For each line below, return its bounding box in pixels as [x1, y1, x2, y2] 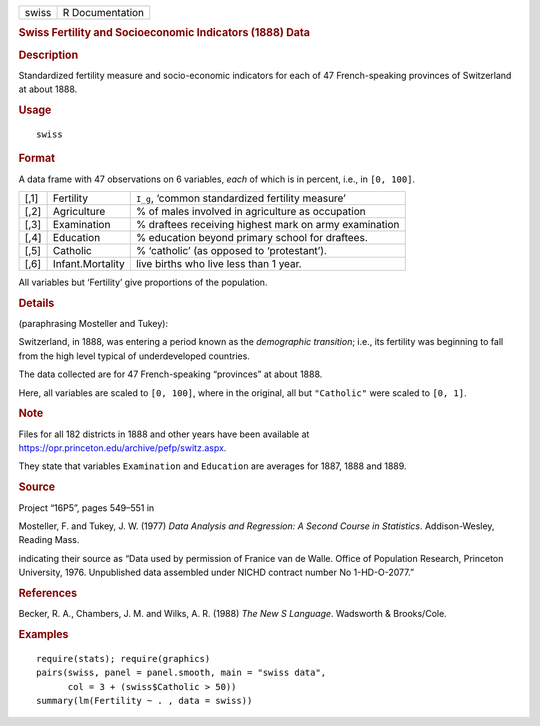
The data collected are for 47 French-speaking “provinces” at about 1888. [18, 368, 323, 380]
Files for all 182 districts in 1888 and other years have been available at [18, 428, 310, 440]
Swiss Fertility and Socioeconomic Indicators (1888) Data [18, 26, 310, 40]
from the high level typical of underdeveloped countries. [18, 350, 250, 362]
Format [18, 151, 55, 165]
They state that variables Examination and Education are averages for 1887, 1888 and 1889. [18, 460, 407, 472]
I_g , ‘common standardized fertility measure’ [135, 191, 347, 205]
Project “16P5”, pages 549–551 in [18, 501, 155, 514]
